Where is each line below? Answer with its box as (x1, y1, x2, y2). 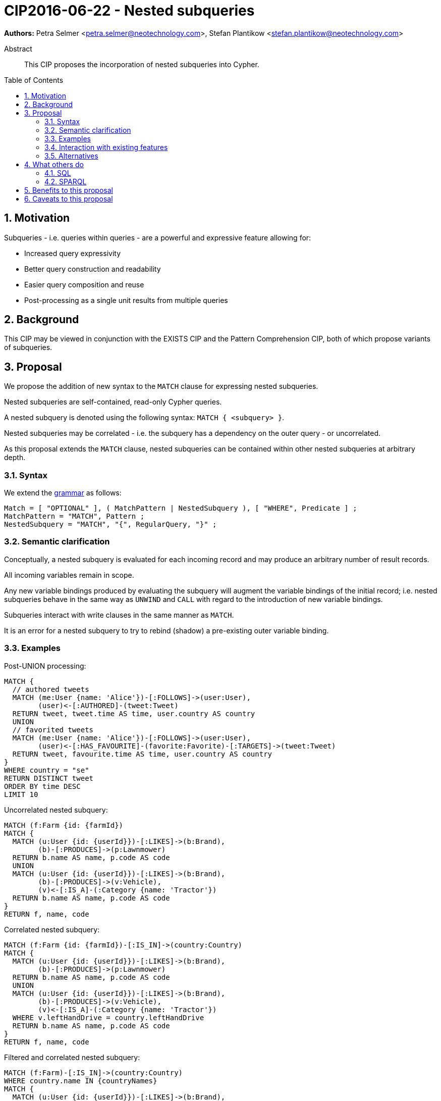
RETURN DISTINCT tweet (4, 774, 94, 782)
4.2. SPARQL (44, 177, 87, 186)
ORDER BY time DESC (4, 782, 81, 790)
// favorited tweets (12, 725, 94, 734)
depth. (4, 453, 26, 462)
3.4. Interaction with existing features (44, 142, 168, 152)
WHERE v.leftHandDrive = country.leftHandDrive (12, 1013, 204, 1022)
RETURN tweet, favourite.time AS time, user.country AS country (12, 749, 272, 758)
